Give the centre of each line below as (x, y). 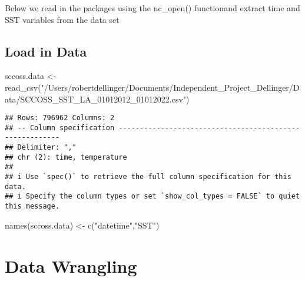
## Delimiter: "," (41, 148)
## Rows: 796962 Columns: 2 (60, 118)
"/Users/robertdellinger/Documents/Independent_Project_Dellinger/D (170, 87)
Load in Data (46, 51)
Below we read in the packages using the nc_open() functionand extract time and (152, 8)
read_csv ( (23, 87)
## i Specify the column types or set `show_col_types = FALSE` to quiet (152, 196)
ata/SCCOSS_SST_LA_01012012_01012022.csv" (96, 99)
